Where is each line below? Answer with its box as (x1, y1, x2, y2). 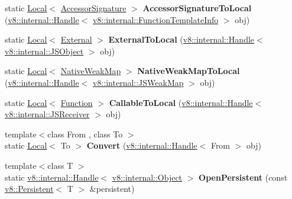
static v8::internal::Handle (5, 171, 99, 183)
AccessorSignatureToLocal (142, 2, 252, 14)
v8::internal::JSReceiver (5, 108, 90, 120)
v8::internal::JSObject (5, 44, 84, 57)
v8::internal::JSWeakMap (93, 76, 184, 88)
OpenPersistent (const (199, 171, 288, 183)
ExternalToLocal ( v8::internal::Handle (108, 33, 255, 46)
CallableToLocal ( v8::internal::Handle (109, 96, 253, 108)
